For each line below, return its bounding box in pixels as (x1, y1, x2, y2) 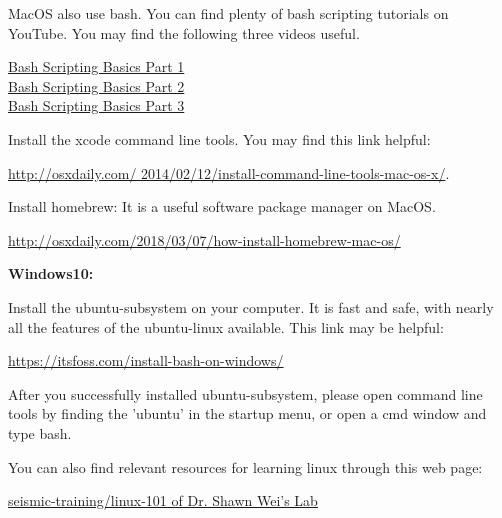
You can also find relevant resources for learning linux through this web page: (8, 456, 483, 477)
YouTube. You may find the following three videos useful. (8, 22, 360, 43)
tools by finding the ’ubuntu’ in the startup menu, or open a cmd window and (8, 403, 487, 424)
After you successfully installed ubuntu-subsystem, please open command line (8, 383, 483, 404)
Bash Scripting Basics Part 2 (8, 75, 185, 96)
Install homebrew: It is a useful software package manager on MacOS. (8, 196, 436, 217)
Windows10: (8, 263, 94, 284)
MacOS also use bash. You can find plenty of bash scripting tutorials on (8, 3, 449, 23)
